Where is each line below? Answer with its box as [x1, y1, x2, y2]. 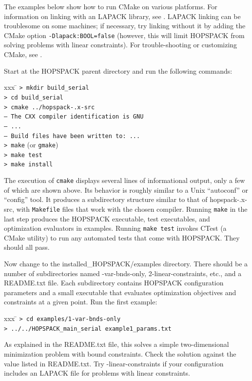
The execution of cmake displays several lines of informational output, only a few [4, 175, 245, 185]
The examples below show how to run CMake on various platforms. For [4, 1, 217, 11]
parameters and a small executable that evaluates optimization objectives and [4, 287, 236, 297]
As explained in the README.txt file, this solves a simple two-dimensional [4, 339, 229, 349]
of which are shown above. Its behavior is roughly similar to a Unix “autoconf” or [4, 184, 249, 195]
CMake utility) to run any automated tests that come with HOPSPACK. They [4, 232, 240, 242]
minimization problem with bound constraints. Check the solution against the [4, 348, 236, 359]
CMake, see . [4, 49, 42, 60]
